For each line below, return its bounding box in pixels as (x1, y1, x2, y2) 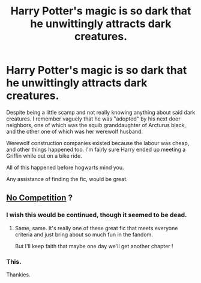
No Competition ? (6, 193, 73, 203)
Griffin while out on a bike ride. (6, 152, 82, 159)
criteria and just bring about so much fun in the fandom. (14, 231, 153, 238)
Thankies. (6, 271, 31, 278)
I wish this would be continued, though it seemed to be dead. (6, 211, 187, 219)
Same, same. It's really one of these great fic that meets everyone (14, 224, 178, 231)
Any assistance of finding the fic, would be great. (6, 175, 128, 182)
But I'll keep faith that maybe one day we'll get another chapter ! (14, 242, 173, 249)
